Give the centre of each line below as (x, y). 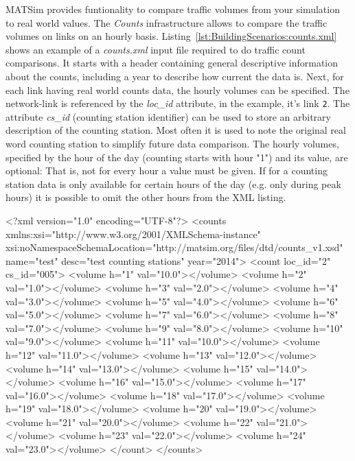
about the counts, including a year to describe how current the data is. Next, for (175, 76)
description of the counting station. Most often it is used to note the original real (176, 130)
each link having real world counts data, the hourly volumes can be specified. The (177, 90)
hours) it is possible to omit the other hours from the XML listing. (146, 197)
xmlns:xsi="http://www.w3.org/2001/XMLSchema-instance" (133, 234)
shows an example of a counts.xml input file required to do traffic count (156, 49)
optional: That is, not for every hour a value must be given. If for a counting (167, 170)
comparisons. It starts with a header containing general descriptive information (172, 63)
